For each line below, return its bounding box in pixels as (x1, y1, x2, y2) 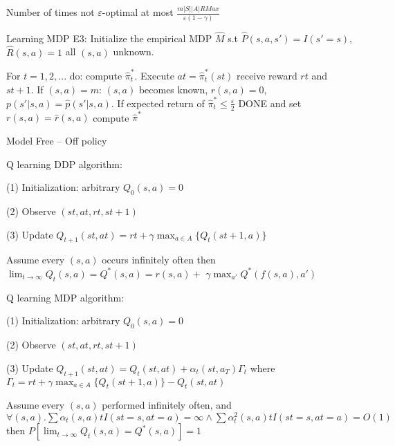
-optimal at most (102, 5, 174, 19)
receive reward (237, 68, 297, 82)
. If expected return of (111, 95, 205, 110)
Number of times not (6, 5, 95, 19)
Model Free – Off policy (6, 133, 107, 148)
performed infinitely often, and (102, 398, 232, 412)
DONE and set (238, 95, 302, 110)
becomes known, (138, 82, 208, 96)
